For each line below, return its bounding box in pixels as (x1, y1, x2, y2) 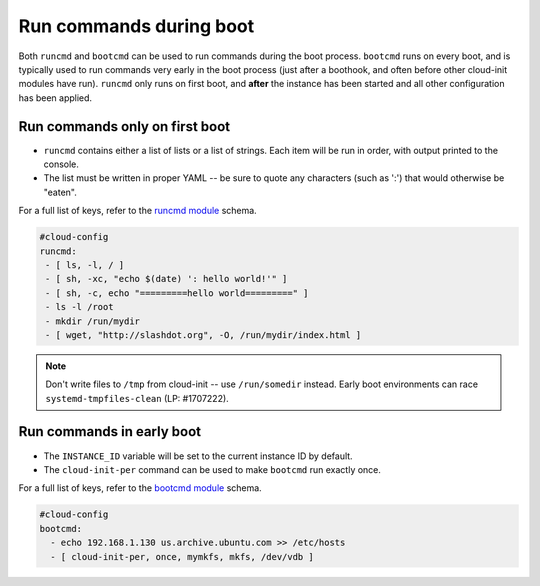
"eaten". (43, 186, 77, 198)
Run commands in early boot (18, 423, 202, 440)
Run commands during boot (18, 15, 255, 37)
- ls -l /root (45, 301, 114, 313)
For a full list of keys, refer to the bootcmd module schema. (18, 482, 262, 494)
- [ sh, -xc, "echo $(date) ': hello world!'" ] (45, 273, 288, 285)
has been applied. (18, 91, 93, 104)
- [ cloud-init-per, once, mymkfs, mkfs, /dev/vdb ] (50, 551, 314, 562)
